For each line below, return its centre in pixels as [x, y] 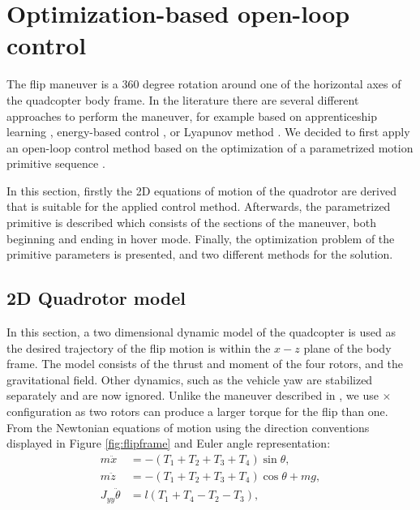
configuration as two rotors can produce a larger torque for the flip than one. [197, 411]
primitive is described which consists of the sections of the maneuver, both [192, 223]
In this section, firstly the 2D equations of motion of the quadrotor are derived [201, 190]
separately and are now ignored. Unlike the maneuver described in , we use [193, 395]
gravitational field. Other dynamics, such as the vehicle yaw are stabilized [190, 379]
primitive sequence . [56, 163]
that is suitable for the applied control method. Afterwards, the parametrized [199, 206]
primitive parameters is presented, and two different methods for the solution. [200, 254]
